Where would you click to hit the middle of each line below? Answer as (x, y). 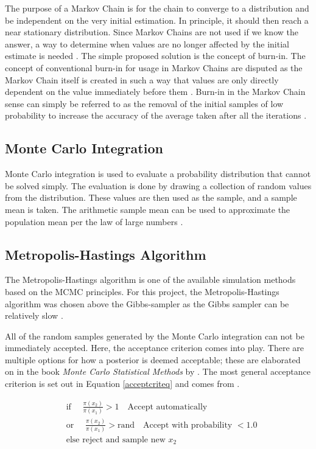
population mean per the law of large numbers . (94, 221)
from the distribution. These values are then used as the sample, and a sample (151, 197)
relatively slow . (34, 315)
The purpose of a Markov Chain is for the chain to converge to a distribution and (157, 8)
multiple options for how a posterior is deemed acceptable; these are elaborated (153, 359)
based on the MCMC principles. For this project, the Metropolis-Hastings (142, 291)
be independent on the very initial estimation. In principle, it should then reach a (157, 20)
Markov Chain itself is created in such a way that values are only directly (142, 79)
